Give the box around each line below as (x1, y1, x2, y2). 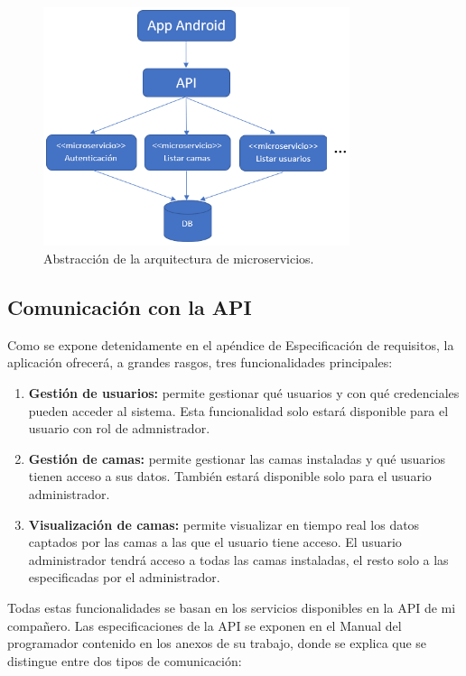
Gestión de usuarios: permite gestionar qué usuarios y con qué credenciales (28, 384, 460, 403)
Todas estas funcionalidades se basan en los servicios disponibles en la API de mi (7, 597, 456, 616)
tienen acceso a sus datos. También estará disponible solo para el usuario (28, 467, 432, 486)
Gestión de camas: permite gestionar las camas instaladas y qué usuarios (28, 449, 446, 468)
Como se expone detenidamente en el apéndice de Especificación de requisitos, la (7, 335, 454, 354)
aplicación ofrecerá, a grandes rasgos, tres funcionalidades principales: (7, 353, 393, 372)
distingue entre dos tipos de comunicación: (7, 651, 242, 670)
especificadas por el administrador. (28, 568, 220, 587)
